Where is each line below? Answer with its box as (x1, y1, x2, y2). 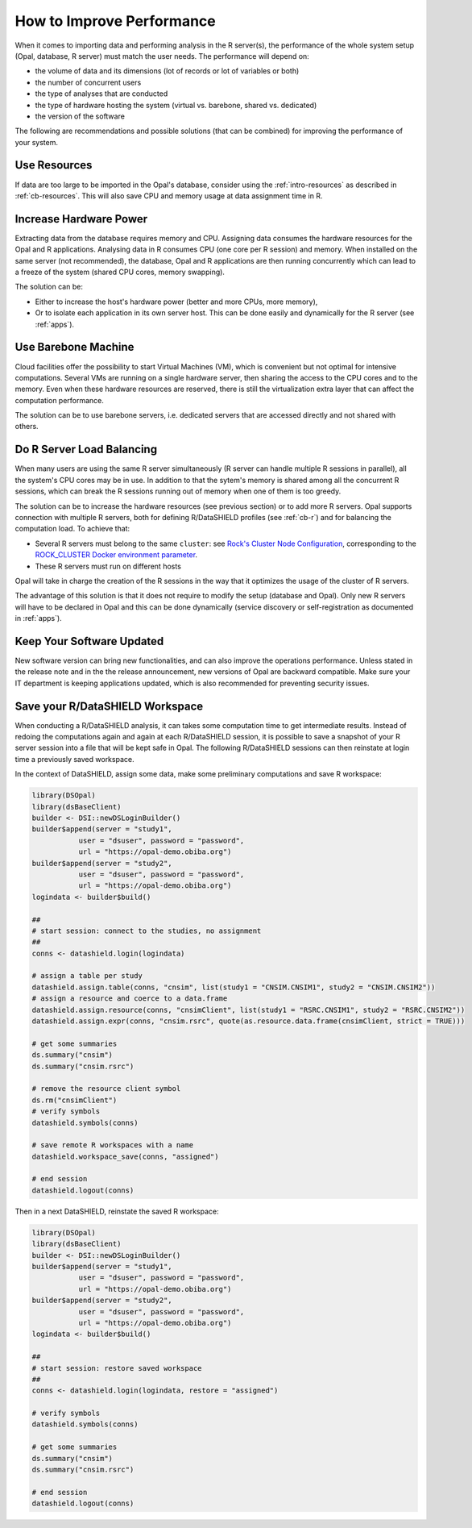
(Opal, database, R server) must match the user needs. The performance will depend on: (14, 51, 309, 60)
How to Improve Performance (14, 12, 217, 30)
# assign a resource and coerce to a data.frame (31, 994, 228, 1003)
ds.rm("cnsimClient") (31, 1095, 118, 1105)
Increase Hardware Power (14, 212, 148, 226)
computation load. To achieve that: (14, 524, 130, 534)
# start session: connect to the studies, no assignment (31, 926, 262, 935)
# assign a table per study (31, 972, 143, 981)
